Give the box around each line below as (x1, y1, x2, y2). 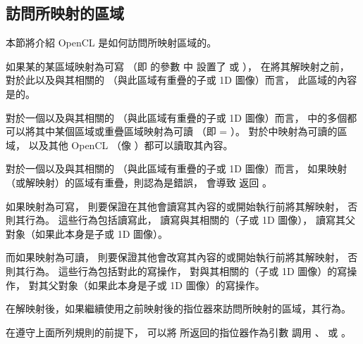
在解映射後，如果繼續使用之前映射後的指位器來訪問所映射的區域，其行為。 (6, 301, 351, 316)
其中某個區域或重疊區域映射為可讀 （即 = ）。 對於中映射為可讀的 (35, 124, 338, 139)
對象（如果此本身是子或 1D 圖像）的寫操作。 (58, 277, 265, 292)
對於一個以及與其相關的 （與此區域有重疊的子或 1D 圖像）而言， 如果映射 (6, 161, 347, 176)
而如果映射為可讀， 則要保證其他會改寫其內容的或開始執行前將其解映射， (6, 250, 345, 265)
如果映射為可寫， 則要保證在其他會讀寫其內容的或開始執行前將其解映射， (6, 198, 345, 213)
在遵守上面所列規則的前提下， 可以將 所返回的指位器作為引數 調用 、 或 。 (6, 324, 351, 339)
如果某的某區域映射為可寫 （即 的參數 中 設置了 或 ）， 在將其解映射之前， (6, 58, 350, 73)
